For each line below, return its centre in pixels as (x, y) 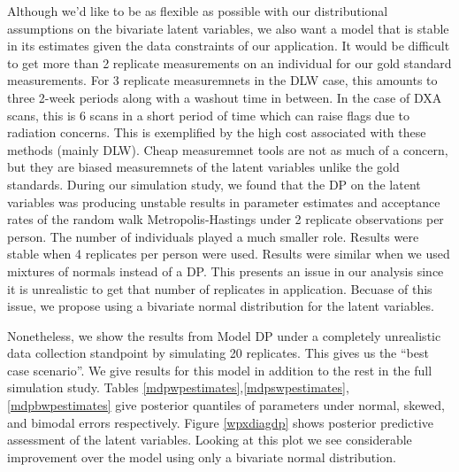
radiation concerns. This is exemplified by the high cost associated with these (217, 132)
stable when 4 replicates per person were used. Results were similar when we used (229, 254)
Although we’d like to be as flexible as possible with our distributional (198, 11)
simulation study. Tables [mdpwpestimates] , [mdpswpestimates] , (178, 387)
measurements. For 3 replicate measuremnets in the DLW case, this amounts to (222, 80)
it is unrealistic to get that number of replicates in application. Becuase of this (220, 288)
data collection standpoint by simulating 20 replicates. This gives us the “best (218, 353)
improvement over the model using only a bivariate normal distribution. (202, 457)
